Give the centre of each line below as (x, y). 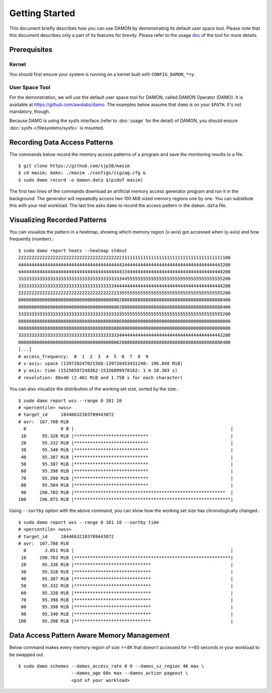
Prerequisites (31, 50)
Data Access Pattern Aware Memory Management (89, 636)
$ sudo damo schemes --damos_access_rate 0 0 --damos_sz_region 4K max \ (111, 666)
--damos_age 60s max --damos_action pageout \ (130, 673)
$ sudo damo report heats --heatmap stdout (73, 250)
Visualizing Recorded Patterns (58, 220)
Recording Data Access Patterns (61, 142)
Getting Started (42, 13)
